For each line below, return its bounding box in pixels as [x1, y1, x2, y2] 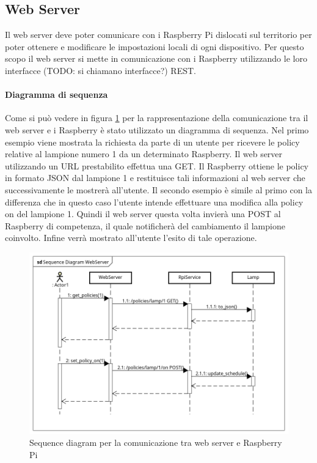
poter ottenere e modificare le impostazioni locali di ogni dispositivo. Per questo [5, 40, 304, 53]
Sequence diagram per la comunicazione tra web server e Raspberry [29, 436, 282, 449]
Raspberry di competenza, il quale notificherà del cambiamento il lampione [5, 219, 285, 232]
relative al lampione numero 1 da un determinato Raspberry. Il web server [5, 147, 283, 160]
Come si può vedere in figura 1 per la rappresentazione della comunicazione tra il [5, 111, 308, 124]
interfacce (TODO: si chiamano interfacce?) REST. [5, 64, 196, 76]
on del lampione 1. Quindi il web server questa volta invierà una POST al [5, 207, 281, 220]
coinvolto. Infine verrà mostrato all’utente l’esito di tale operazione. [5, 231, 257, 244]
